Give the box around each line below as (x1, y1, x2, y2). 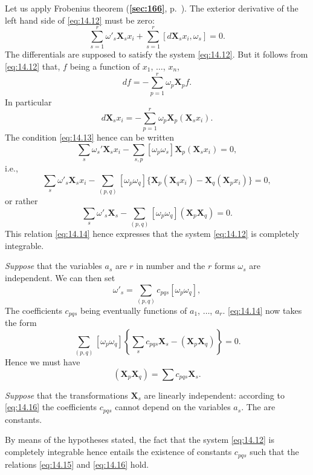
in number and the (136, 259, 205, 272)
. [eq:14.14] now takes (222, 304, 302, 316)
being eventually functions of (80, 304, 187, 316)
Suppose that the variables (5, 259, 102, 272)
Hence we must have (5, 356, 80, 368)
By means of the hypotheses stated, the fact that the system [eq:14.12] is (5, 433, 274, 446)
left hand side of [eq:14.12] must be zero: (5, 13, 155, 26)
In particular (5, 95, 52, 108)
